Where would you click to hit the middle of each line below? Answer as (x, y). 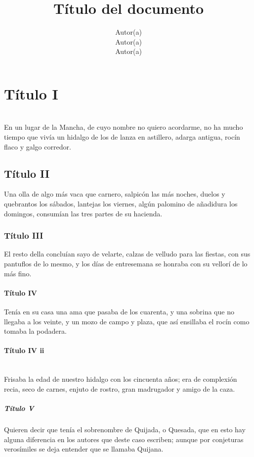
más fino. (18, 273)
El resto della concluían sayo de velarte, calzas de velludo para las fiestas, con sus (127, 254)
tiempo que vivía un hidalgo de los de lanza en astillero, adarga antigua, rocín (122, 137)
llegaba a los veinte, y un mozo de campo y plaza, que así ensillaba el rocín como (127, 321)
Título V (19, 408)
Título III (24, 235)
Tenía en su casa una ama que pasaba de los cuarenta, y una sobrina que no (119, 311)
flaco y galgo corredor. (38, 146)
